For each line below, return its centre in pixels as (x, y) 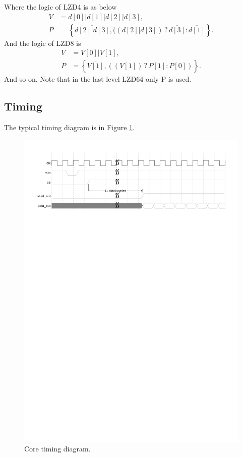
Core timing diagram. (57, 449)
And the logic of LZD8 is (43, 43)
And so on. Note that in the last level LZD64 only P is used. (98, 79)
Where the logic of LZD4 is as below (60, 7)
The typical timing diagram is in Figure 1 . (69, 127)
